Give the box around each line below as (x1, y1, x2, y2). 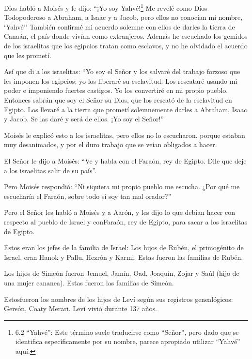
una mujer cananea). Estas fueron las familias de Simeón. (4, 277, 174, 287)
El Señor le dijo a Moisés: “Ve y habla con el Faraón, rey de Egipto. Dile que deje (4, 155, 247, 165)
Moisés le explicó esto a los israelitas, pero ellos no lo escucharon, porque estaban (4, 130, 245, 140)
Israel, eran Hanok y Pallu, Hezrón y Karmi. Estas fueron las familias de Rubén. (4, 252, 243, 262)
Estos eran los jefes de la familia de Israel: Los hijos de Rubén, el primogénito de (4, 242, 244, 253)
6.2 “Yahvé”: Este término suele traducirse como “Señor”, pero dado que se (15, 327, 239, 337)
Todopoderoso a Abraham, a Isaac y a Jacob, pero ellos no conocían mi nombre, (4, 12, 243, 22)
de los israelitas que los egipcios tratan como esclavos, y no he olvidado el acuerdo (4, 41, 248, 51)
